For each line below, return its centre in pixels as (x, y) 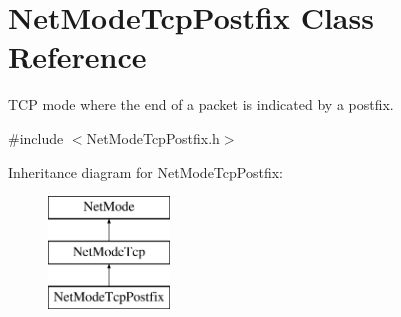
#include (36, 137)
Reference (77, 56)
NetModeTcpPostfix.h (153, 137)
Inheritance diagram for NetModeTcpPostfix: (145, 171)
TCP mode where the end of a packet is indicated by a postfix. (201, 104)
